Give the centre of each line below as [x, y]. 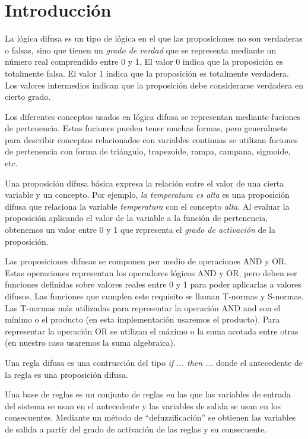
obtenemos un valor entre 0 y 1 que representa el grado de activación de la [140, 230]
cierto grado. [28, 97]
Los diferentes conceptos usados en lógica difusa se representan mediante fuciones [153, 116]
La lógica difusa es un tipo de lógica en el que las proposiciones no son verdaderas [154, 38]
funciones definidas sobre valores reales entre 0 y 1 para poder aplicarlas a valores [153, 284]
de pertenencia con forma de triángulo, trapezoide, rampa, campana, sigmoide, [148, 151]
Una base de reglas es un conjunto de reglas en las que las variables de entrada [148, 394]
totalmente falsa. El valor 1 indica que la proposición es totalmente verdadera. [147, 73]
